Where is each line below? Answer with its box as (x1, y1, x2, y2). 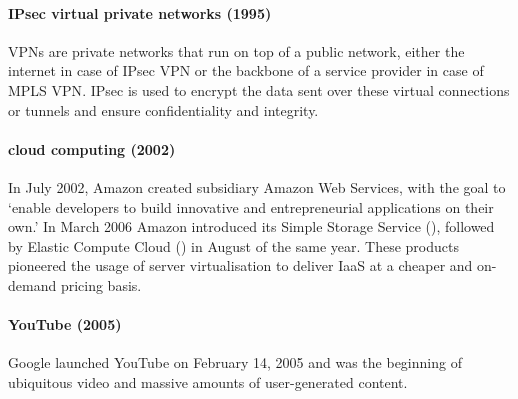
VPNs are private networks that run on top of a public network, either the (8, 40, 465, 61)
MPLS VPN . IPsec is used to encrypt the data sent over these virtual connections (8, 79, 510, 100)
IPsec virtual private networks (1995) (8, 2, 272, 23)
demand (8, 274, 57, 295)
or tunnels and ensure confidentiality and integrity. (8, 99, 319, 120)
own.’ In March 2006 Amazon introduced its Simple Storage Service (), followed (8, 216, 495, 237)
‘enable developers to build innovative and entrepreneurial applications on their (8, 196, 494, 217)
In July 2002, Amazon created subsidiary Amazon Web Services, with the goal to (8, 176, 506, 197)
